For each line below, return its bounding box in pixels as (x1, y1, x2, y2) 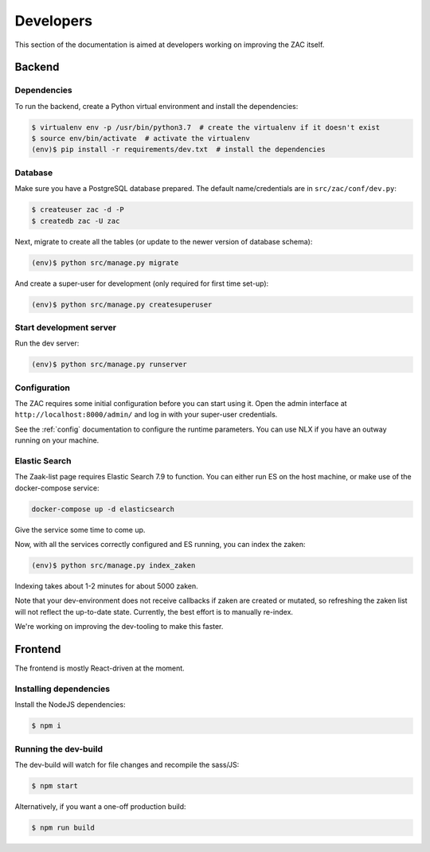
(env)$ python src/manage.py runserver (31, 360, 187, 369)
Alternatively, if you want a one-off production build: (14, 801, 186, 811)
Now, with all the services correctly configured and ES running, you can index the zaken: (14, 540, 306, 549)
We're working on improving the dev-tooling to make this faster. (14, 622, 224, 631)
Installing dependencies (14, 683, 111, 694)
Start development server (14, 322, 117, 333)
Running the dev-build (14, 743, 104, 754)
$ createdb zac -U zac (31, 216, 120, 225)
